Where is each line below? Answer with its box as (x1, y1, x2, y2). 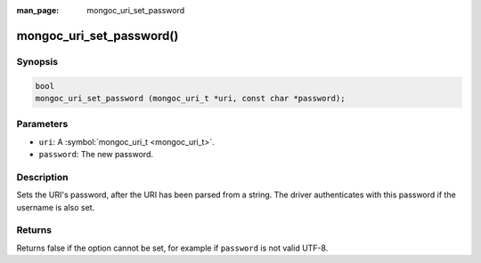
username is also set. (16, 202, 95, 212)
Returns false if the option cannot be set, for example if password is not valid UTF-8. (16, 243, 329, 253)
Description (16, 171, 69, 183)
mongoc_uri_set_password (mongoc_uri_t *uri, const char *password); (35, 93, 346, 103)
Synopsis (16, 55, 58, 68)
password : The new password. (38, 149, 153, 160)
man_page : (16, 5, 60, 15)
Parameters (16, 118, 69, 131)
